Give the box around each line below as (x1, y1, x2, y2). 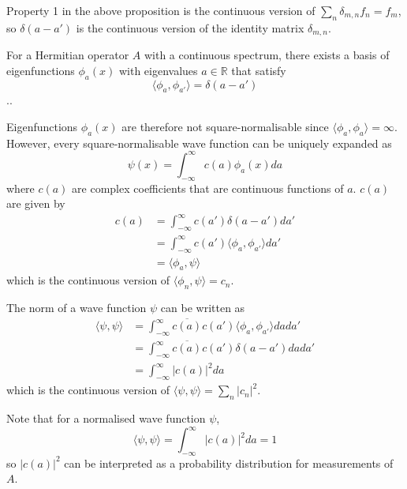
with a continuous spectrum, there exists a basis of (144, 47, 390, 63)
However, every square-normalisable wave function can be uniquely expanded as (6, 134, 392, 151)
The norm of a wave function (6, 299, 147, 316)
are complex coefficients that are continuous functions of (72, 179, 344, 196)
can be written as (160, 299, 245, 316)
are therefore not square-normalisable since (121, 118, 329, 135)
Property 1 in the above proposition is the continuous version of (6, 2, 316, 18)
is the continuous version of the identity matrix (76, 19, 304, 36)
